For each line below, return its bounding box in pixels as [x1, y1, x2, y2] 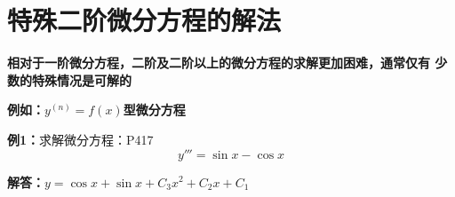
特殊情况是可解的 [31, 70, 132, 89]
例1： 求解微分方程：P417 [7, 130, 154, 148]
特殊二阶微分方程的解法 [7, 2, 282, 38]
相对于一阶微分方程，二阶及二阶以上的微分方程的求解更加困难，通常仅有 [7, 53, 430, 72]
